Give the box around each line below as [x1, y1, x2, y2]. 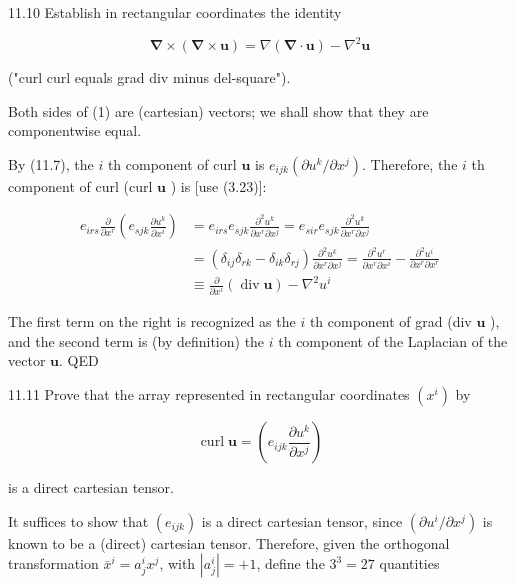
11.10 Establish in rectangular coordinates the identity [8, 2, 342, 22]
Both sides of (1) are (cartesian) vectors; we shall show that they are [8, 100, 429, 121]
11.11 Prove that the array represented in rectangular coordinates [8, 384, 410, 405]
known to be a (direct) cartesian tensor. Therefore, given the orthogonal [8, 532, 450, 553]
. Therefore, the [362, 153, 458, 174]
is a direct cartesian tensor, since [201, 510, 403, 531]
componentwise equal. [8, 120, 142, 141]
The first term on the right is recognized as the [8, 311, 296, 332]
